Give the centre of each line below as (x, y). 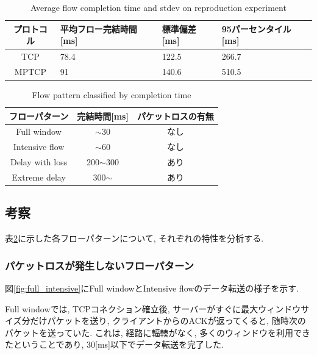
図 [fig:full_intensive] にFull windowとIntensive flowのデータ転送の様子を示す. (152, 288)
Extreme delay (39, 177)
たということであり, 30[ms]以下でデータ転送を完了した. (114, 344)
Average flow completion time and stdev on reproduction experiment (158, 7)
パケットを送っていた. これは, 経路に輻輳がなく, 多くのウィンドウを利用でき (158, 332)
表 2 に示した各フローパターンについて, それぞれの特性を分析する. (134, 238)
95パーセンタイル (256, 28)
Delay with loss (39, 162)
